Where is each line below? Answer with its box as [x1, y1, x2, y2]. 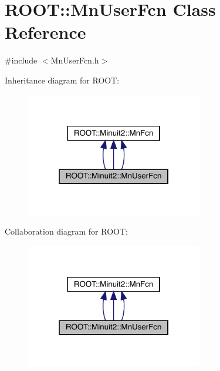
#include [5, 54, 38, 66]
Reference [5, 20, 86, 44]
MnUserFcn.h [50, 54, 99, 66]
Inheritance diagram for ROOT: [5, 73, 120, 86]
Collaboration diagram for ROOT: [5, 225, 128, 238]
